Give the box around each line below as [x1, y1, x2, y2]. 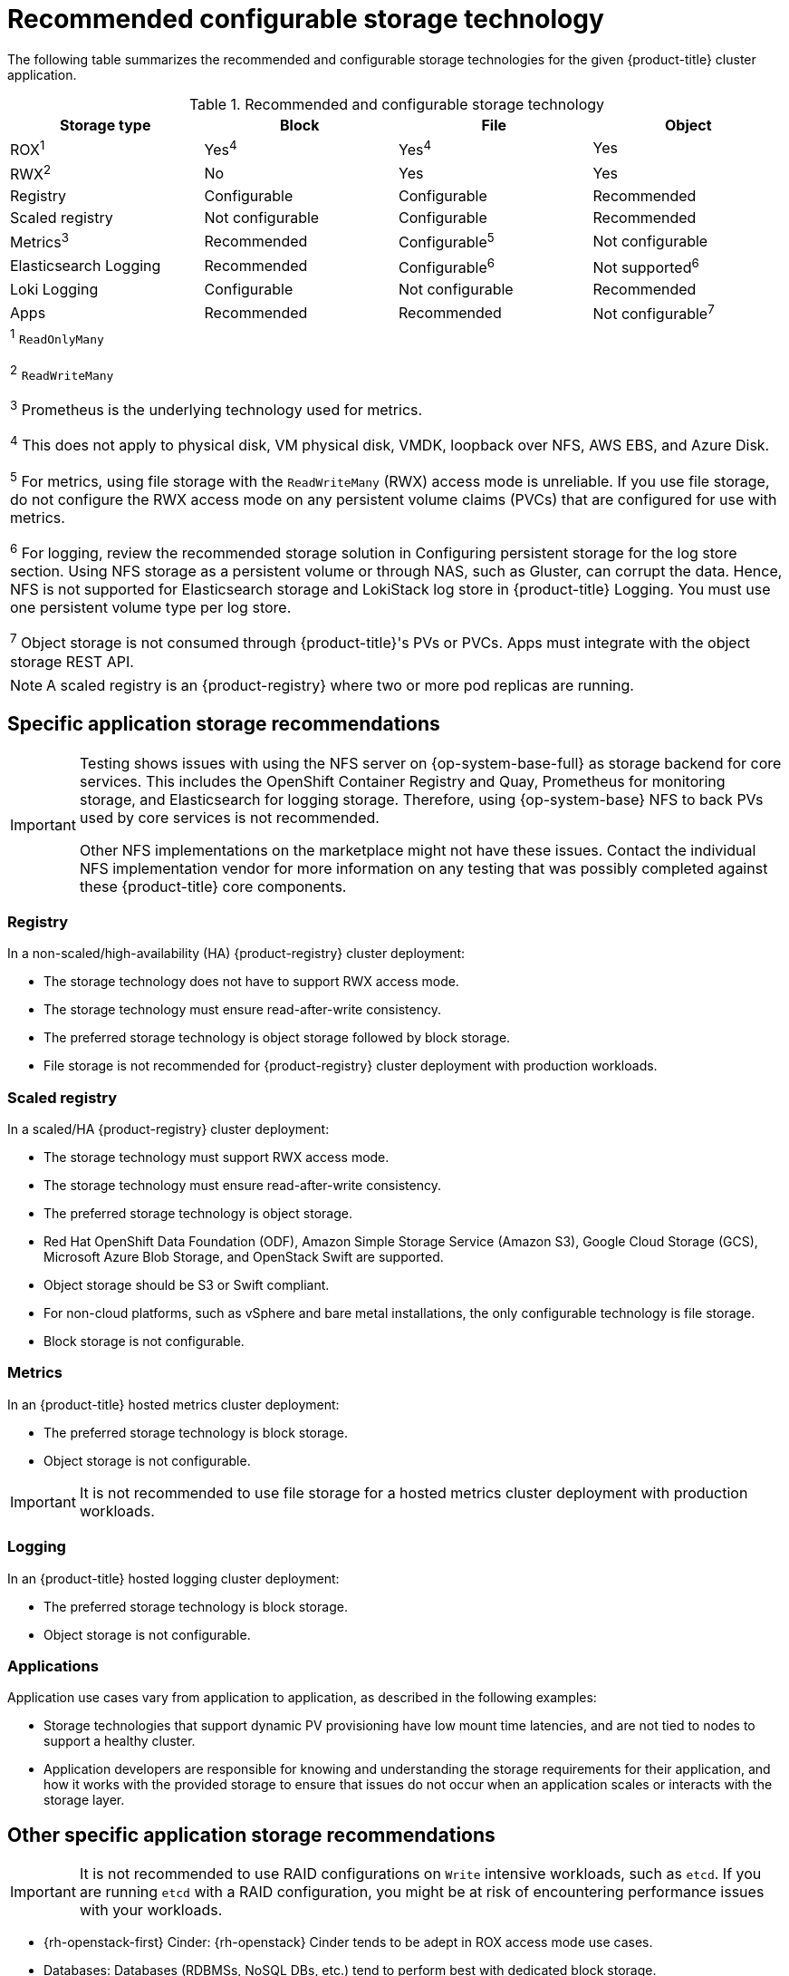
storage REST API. [10, 652, 134, 671]
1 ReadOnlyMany [10, 326, 104, 347]
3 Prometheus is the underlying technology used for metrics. [10, 398, 423, 420]
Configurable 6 [399, 255, 496, 277]
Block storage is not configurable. [43, 1333, 245, 1350]
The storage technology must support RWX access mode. [43, 1149, 390, 1166]
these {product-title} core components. [79, 877, 347, 896]
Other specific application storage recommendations [7, 1823, 496, 1846]
